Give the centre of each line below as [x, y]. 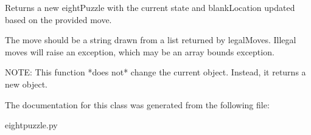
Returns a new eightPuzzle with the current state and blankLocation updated [150, 7]
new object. [26, 84]
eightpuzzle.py [31, 125]
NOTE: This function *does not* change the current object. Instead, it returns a [155, 72]
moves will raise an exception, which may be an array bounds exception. [140, 51]
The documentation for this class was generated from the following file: [137, 104]
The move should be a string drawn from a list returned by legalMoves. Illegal [151, 40]
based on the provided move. [58, 19]
